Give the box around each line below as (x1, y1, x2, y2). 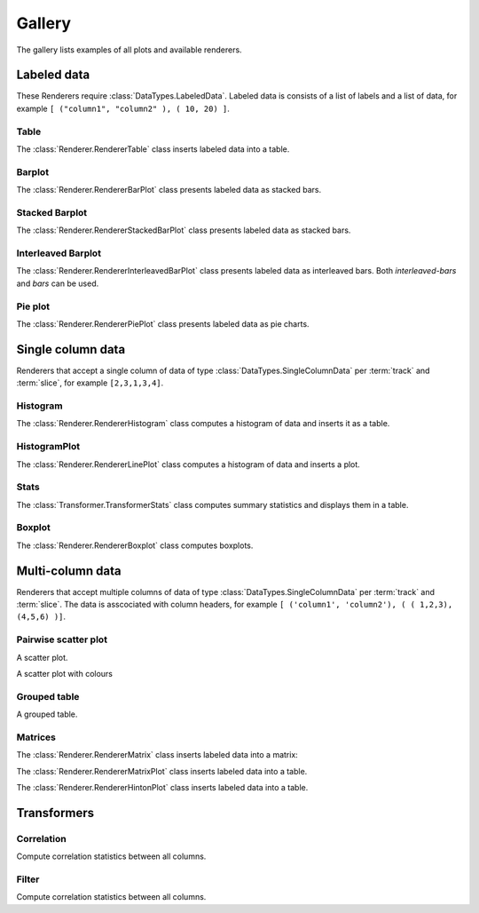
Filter (16, 873, 40, 885)
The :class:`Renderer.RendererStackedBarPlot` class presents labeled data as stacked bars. (16, 225, 351, 235)
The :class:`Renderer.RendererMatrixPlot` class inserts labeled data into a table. (16, 766, 308, 776)
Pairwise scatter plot (16, 633, 108, 646)
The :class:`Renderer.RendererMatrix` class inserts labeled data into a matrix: (16, 750, 299, 760)
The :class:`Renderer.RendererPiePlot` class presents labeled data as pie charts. (16, 318, 310, 329)
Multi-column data (16, 563, 122, 578)
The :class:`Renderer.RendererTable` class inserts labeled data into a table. (16, 143, 290, 155)
